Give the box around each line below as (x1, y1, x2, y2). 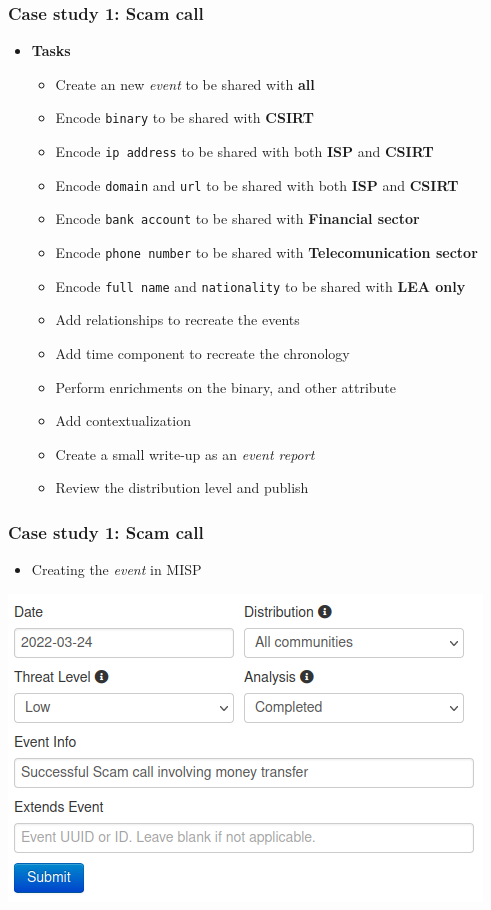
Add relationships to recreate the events (55, 309, 300, 330)
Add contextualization (55, 410, 191, 431)
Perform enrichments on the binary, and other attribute (55, 376, 397, 397)
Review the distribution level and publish (55, 477, 309, 498)
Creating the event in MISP (31, 559, 202, 580)
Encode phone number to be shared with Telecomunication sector (55, 242, 478, 263)
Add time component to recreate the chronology (55, 342, 350, 363)
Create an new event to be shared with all (55, 73, 315, 94)
